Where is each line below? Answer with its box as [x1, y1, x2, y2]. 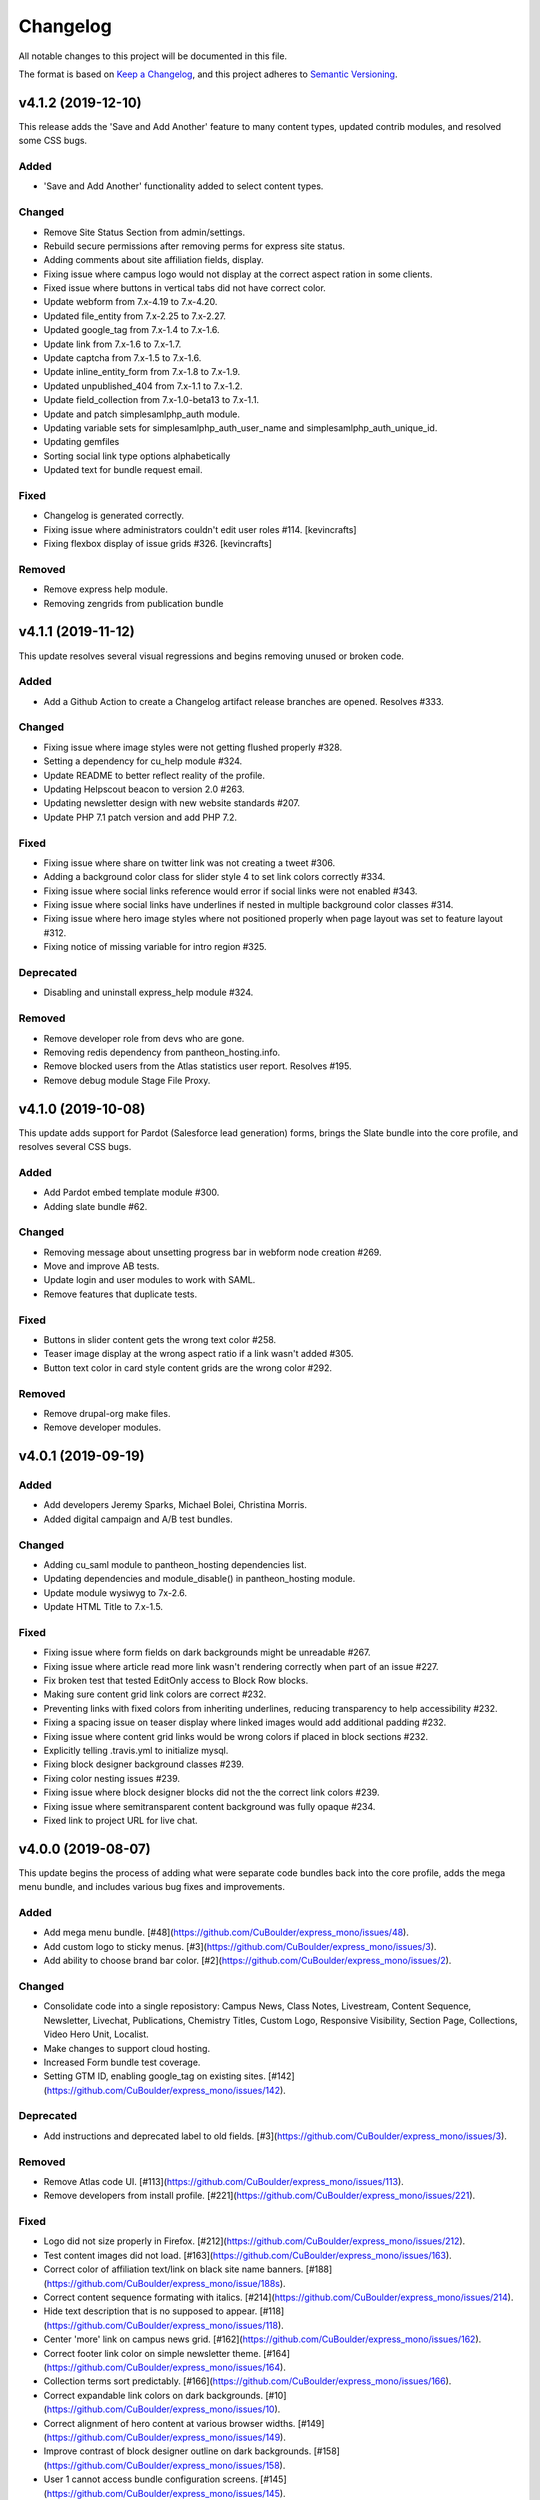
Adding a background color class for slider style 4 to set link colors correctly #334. [43, 871, 386, 883]
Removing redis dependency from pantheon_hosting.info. [43, 1046, 281, 1058]
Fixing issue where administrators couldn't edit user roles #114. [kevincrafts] [43, 523, 357, 535]
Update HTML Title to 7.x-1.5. [43, 1601, 164, 1613]
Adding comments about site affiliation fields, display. [43, 254, 264, 266]
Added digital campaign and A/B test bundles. [43, 1513, 234, 1525]
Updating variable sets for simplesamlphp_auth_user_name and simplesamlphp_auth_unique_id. [43, 421, 438, 434]
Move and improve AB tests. [43, 1260, 160, 1272]
